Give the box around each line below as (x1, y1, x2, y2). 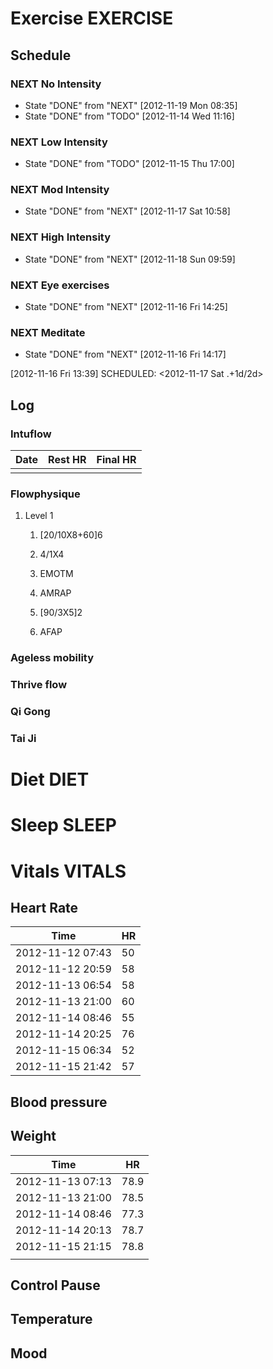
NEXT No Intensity (10, 77, 102, 91)
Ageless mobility (10, 651, 95, 665)
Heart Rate (10, 899, 79, 916)
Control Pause (10, 1277, 101, 1294)
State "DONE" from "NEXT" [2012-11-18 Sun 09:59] (24, 253, 236, 265)
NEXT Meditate (10, 325, 86, 339)
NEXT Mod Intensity (10, 183, 110, 197)
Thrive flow (10, 678, 68, 692)
